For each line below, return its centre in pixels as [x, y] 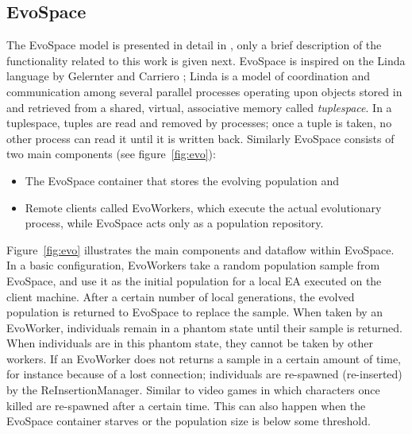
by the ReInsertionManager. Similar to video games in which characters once [193, 390]
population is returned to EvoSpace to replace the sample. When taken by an [195, 312]
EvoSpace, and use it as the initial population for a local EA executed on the [194, 280]
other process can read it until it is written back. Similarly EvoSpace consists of [200, 138]
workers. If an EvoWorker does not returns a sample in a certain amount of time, [204, 358]
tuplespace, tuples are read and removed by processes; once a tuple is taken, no [199, 123]
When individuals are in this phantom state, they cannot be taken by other [190, 343]
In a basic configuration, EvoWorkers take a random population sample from [193, 265]
